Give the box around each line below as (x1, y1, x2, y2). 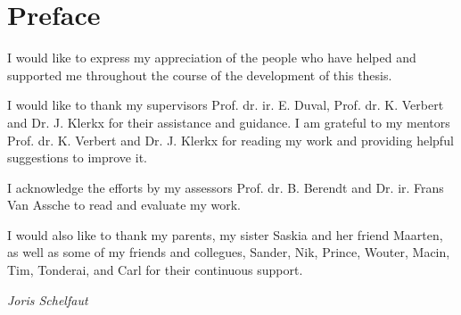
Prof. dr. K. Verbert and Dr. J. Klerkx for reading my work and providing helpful (7, 130, 454, 149)
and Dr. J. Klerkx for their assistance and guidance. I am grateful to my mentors (7, 112, 450, 131)
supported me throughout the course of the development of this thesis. (7, 65, 392, 84)
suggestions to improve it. (7, 148, 147, 167)
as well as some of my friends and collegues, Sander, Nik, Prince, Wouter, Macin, (7, 243, 450, 261)
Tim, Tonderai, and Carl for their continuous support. (7, 261, 303, 279)
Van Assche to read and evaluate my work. (7, 195, 241, 214)
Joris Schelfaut (7, 290, 88, 309)
